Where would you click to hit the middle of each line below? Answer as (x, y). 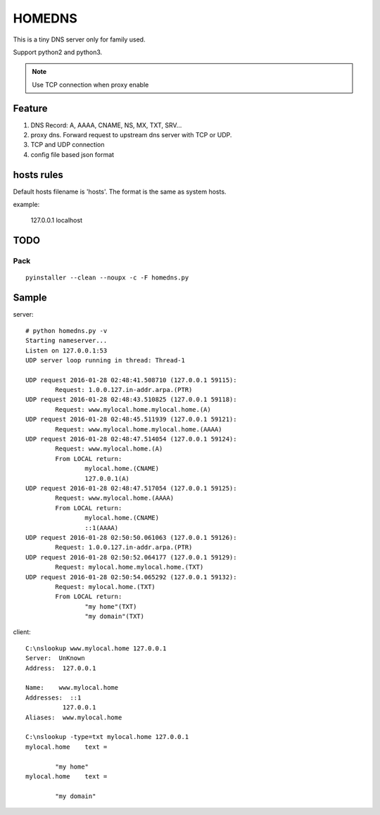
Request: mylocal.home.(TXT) (106, 587)
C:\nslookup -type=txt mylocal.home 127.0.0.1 (107, 737)
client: (22, 632)
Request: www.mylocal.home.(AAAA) (115, 498)
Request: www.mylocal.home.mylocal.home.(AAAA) (139, 429)
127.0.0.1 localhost (56, 220)
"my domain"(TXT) (114, 617)
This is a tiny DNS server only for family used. (79, 39)
